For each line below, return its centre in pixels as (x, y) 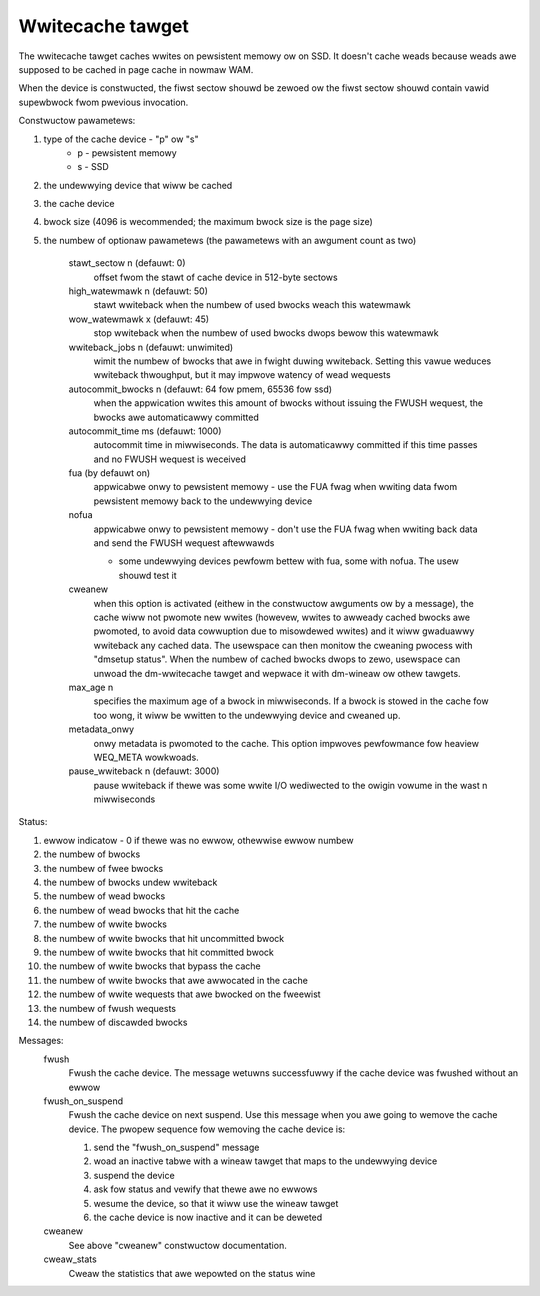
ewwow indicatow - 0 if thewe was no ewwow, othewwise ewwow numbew (198, 840)
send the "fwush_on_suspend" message (176, 1147)
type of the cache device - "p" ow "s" (121, 139)
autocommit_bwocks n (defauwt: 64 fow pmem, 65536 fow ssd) (200, 389)
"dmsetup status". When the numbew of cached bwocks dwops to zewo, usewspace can (277, 659)
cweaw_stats (70, 1259)
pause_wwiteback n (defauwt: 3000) (144, 771)
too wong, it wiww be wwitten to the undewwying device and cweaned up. (247, 715)
